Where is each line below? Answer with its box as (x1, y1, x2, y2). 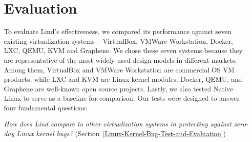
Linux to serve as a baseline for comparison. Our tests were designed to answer (4, 93, 240, 103)
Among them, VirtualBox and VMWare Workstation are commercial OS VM (4, 64, 234, 74)
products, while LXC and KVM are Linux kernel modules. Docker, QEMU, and (4, 74, 242, 84)
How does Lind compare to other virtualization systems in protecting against (4, 119, 231, 129)
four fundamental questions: (4, 102, 87, 112)
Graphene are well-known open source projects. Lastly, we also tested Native (4, 83, 233, 93)
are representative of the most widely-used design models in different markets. (4, 54, 237, 65)
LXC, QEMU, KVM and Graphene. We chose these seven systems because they (4, 45, 243, 55)
